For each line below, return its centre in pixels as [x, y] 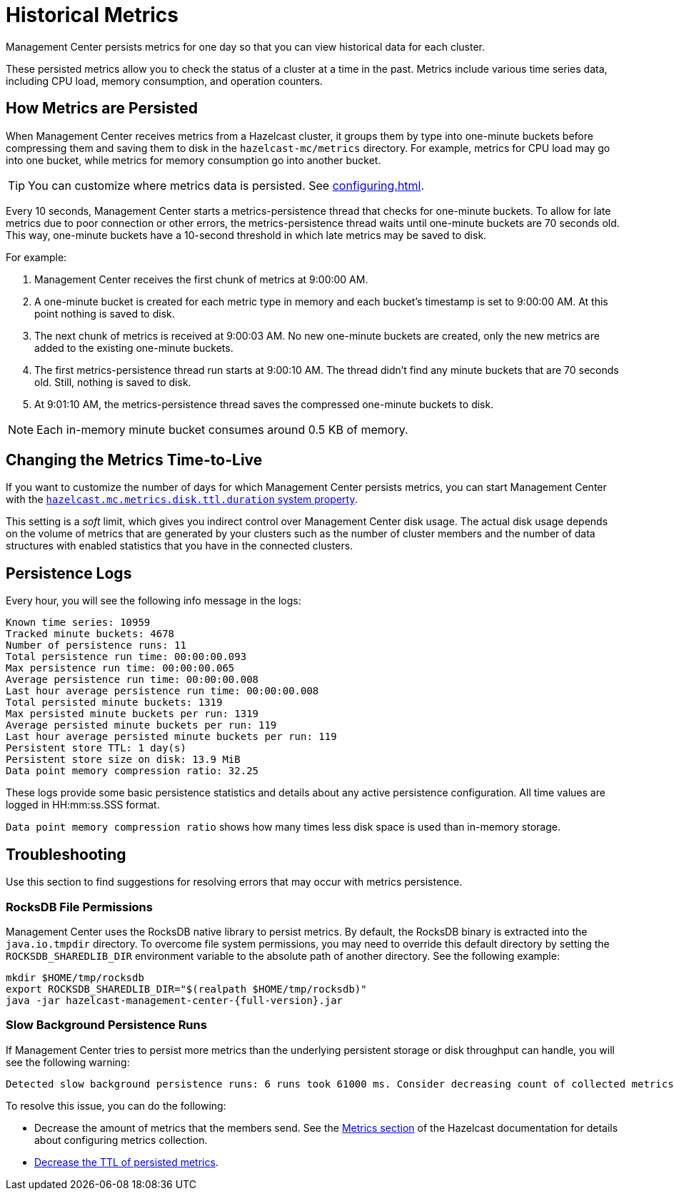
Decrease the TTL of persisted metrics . [126, 1162]
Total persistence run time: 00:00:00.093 [126, 657]
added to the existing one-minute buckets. [134, 348]
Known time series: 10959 [78, 623]
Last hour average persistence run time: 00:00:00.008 [162, 691]
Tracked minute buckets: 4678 [90, 634]
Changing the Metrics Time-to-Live [134, 460]
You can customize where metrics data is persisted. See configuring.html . [226, 185]
